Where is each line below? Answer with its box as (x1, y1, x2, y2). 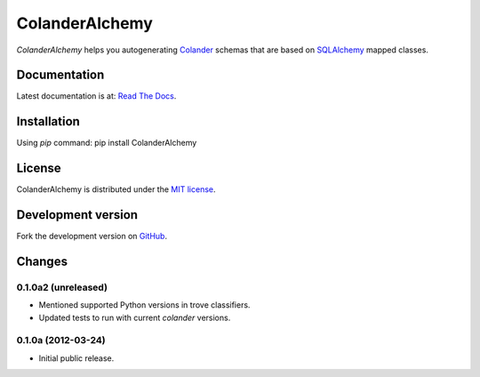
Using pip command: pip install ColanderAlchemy (16, 138, 197, 148)
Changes (16, 253, 68, 269)
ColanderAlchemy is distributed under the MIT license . (16, 184, 217, 195)
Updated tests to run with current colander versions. (38, 312, 231, 323)
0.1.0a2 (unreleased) (16, 281, 108, 293)
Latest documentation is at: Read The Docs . (16, 91, 177, 101)
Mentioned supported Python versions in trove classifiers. (38, 300, 251, 310)
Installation (16, 114, 80, 129)
